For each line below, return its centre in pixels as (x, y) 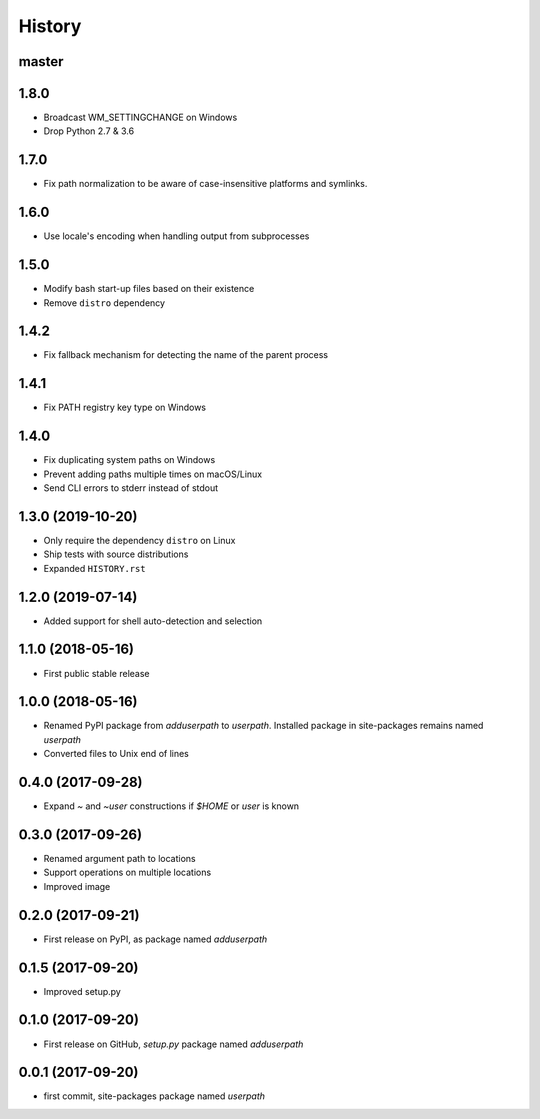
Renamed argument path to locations (119, 859)
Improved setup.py (82, 991)
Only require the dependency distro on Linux (139, 540)
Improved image (77, 886)
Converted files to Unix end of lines (116, 754)
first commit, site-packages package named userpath (154, 1096)
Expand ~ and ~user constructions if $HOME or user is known (171, 806)
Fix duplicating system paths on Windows (129, 460)
